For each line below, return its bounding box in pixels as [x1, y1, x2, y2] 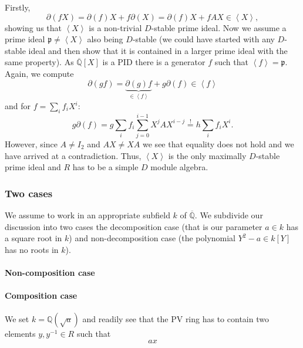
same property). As [5, 56, 74, 68]
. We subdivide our [194, 208, 263, 221]
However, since [5, 137, 58, 150]
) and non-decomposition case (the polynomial [69, 232, 236, 244]
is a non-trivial [89, 21, 142, 33]
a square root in [5, 232, 62, 244]
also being [87, 33, 123, 45]
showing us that [5, 21, 62, 33]
